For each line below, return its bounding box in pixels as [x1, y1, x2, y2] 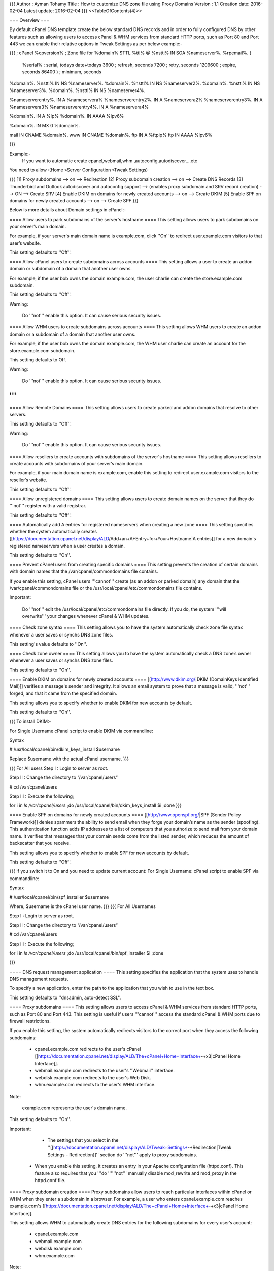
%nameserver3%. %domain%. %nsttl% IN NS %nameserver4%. [9, 87, 146, 94]
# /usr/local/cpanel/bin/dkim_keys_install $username [9, 746, 120, 752]
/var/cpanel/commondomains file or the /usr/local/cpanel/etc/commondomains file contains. [9, 585, 203, 591]
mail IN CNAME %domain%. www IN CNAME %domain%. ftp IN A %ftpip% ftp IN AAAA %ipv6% [9, 132, 213, 138]
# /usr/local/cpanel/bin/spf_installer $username [9, 894, 109, 900]
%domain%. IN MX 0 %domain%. [9, 123, 80, 129]
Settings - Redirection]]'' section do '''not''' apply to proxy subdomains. [47, 1152, 197, 1158]
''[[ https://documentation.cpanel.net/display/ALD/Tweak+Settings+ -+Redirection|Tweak [47, 1144, 232, 1151]
